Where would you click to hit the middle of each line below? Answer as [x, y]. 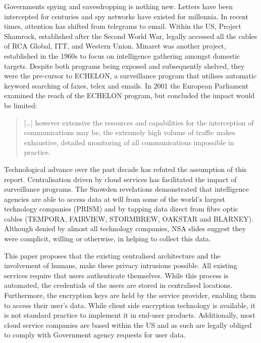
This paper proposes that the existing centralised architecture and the [112, 255]
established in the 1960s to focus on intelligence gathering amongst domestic [122, 55]
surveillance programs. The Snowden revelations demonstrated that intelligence [127, 189]
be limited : [21, 105]
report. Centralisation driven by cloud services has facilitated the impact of [120, 179]
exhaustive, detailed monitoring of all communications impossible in [129, 142]
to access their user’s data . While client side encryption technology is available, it [130, 305]
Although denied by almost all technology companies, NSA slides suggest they [125, 228]
